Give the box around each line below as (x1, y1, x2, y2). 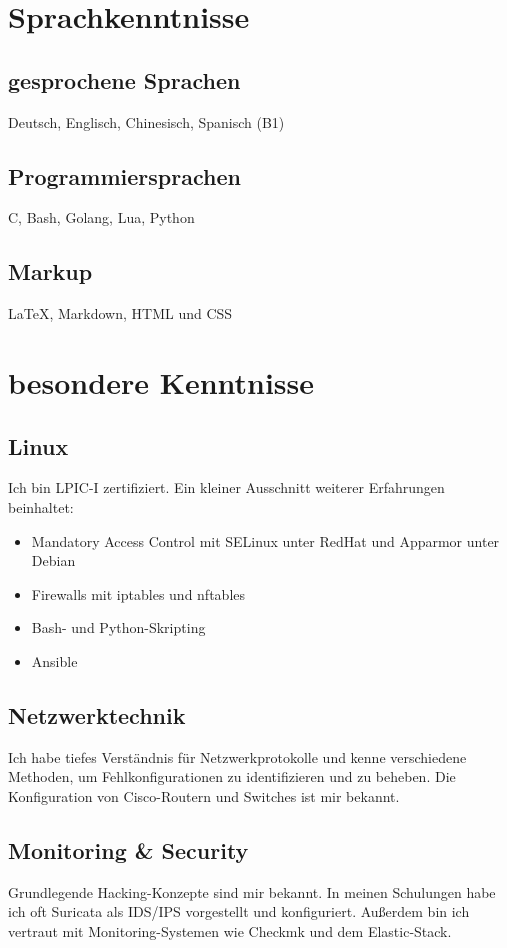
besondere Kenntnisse (8, 361, 315, 402)
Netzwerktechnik (8, 699, 186, 730)
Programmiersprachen (8, 160, 241, 191)
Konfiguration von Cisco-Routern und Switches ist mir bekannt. (8, 785, 400, 806)
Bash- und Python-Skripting (31, 617, 206, 638)
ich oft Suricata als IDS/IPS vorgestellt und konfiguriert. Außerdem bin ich (8, 901, 470, 922)
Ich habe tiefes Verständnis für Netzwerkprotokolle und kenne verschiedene (8, 746, 467, 767)
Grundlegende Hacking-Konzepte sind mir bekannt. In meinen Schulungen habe (8, 881, 496, 902)
